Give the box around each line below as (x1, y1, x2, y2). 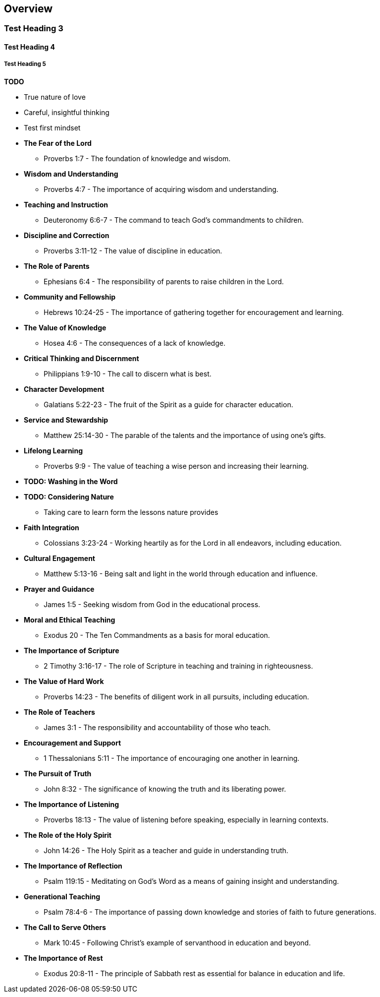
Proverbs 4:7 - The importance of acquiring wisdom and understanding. (44, 185, 278, 193)
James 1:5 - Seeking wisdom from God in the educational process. (44, 600, 261, 609)
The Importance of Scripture (24, 646, 119, 655)
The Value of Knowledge (24, 323, 107, 332)
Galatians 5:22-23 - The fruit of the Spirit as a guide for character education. (44, 400, 293, 409)
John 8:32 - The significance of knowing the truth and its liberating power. (44, 784, 286, 793)
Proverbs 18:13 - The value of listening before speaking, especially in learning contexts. (44, 815, 328, 824)
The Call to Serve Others (24, 923, 106, 932)
